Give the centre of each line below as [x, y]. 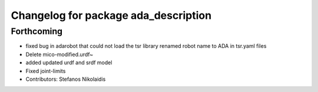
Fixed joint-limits [46, 71]
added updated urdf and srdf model [69, 63]
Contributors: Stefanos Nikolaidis [66, 79]
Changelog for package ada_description [111, 15]
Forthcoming [37, 31]
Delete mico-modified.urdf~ [59, 54]
